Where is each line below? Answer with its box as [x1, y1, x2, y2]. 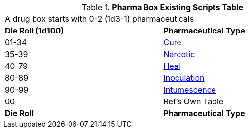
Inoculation [163, 73, 205, 83]
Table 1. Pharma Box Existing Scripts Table [82, 2, 243, 12]
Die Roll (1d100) [5, 26, 64, 35]
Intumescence [163, 85, 216, 95]
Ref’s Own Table [163, 97, 224, 106]
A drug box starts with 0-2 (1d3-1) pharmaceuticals [5, 14, 194, 24]
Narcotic [163, 49, 195, 59]
